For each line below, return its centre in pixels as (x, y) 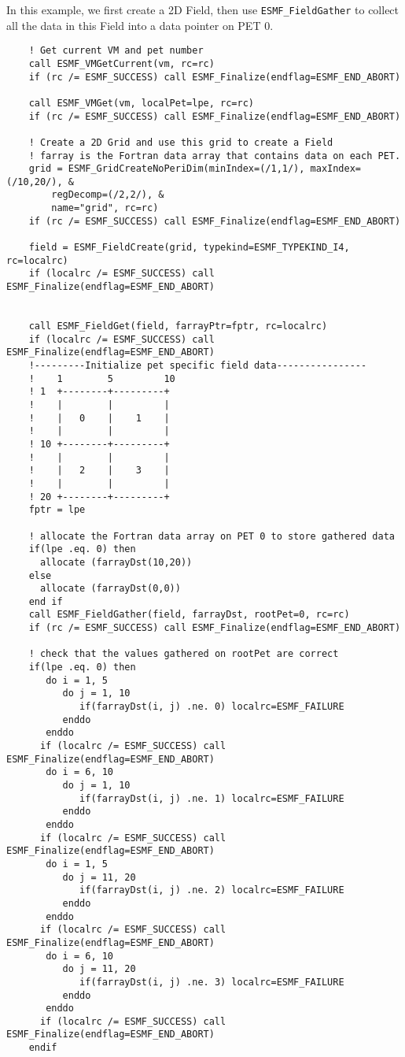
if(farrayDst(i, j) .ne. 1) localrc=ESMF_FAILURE (212, 798)
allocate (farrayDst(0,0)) (110, 589)
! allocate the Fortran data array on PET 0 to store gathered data (212, 536)
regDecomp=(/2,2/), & (108, 195)
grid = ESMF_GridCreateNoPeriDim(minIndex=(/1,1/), (167, 169)
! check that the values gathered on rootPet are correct (184, 654)
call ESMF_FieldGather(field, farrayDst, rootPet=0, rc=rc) (189, 615)
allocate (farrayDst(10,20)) (116, 562)
